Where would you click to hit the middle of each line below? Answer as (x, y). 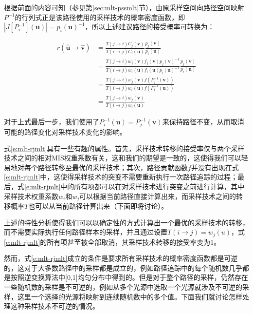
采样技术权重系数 (31, 196)
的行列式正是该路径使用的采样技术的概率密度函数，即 (100, 17)
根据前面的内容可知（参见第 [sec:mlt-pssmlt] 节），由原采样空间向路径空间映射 (124, 7)
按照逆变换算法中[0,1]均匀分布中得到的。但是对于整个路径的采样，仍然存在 (129, 277)
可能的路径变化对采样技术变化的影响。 (65, 132)
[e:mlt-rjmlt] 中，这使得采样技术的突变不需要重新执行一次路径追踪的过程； (121, 177)
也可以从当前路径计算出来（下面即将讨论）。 (98, 206)
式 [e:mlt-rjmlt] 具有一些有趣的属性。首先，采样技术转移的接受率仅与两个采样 (124, 148)
